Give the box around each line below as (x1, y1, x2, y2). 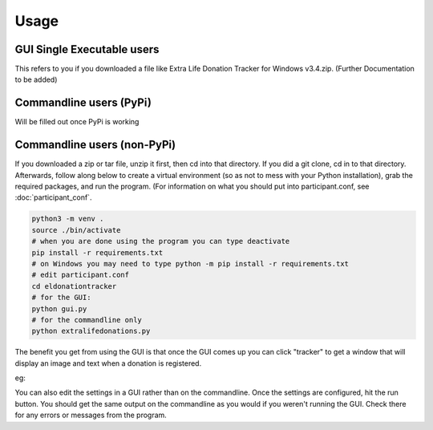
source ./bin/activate (31, 225, 121, 234)
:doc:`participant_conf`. (14, 193, 92, 202)
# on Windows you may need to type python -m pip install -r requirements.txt (31, 259, 349, 268)
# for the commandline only (31, 315, 142, 324)
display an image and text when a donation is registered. (14, 358, 202, 368)
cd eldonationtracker (31, 282, 117, 290)
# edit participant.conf (31, 270, 130, 280)
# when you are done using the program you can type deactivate (31, 237, 290, 246)
